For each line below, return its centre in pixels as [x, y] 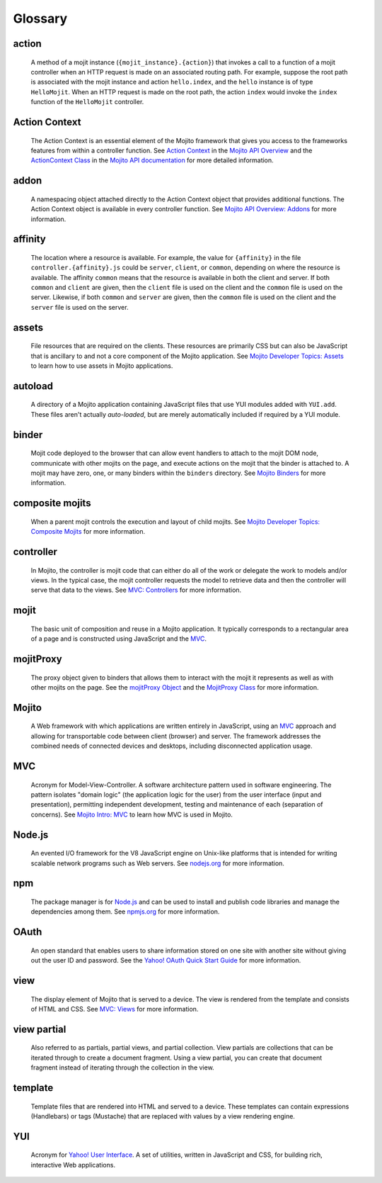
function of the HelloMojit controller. [87, 102]
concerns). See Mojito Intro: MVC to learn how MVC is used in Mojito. [132, 814]
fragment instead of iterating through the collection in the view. [123, 1067]
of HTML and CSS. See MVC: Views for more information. [115, 1009]
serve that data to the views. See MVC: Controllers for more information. [136, 590]
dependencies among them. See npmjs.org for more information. [125, 912]
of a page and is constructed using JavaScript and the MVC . [118, 639]
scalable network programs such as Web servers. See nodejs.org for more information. [157, 863]
